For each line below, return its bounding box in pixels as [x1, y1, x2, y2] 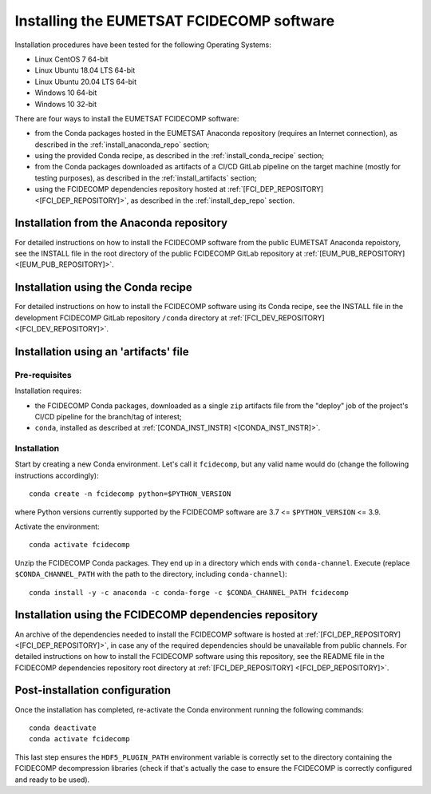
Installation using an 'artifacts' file [14, 344, 189, 359]
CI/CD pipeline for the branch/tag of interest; [34, 411, 182, 421]
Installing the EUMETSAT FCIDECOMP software [14, 12, 335, 30]
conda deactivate [29, 723, 97, 732]
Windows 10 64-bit [34, 88, 97, 97]
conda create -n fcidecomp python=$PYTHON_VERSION [29, 490, 231, 498]
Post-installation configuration [14, 684, 172, 697]
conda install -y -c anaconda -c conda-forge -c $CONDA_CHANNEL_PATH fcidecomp [29, 588, 349, 597]
